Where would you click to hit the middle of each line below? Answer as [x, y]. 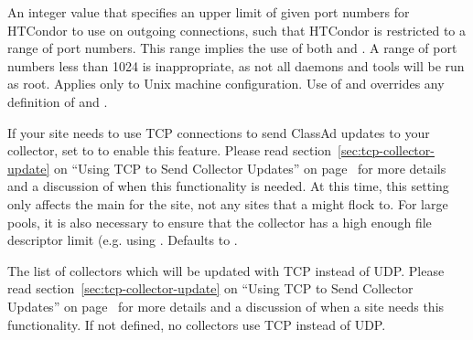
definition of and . [58, 101]
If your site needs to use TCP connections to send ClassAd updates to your [219, 132]
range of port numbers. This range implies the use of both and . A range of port [232, 48]
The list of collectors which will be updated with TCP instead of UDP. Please [226, 270]
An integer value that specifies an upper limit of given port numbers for [209, 12]
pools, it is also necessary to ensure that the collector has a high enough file [220, 222]
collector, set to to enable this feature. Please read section [170, 150]
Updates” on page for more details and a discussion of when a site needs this [226, 306]
